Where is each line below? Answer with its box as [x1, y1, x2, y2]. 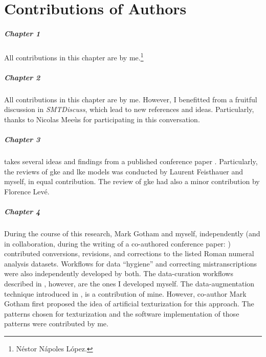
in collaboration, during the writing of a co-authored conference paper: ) [4, 238, 231, 249]
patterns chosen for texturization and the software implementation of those [4, 308, 239, 319]
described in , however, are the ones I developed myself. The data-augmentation [4, 278, 255, 288]
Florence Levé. [4, 186, 50, 196]
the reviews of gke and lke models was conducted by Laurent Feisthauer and [4, 166, 243, 176]
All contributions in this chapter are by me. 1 [4, 50, 144, 62]
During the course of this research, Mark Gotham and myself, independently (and [4, 228, 260, 239]
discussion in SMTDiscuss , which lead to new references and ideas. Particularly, [4, 104, 254, 115]
